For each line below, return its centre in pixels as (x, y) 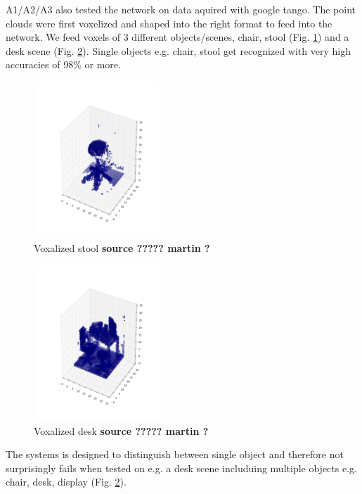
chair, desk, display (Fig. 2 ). (66, 482)
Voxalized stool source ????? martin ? (122, 247)
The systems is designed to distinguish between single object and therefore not (175, 454)
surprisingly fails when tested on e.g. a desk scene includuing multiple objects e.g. (181, 468)
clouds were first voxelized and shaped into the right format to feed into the (169, 23)
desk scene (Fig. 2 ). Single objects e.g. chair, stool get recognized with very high (178, 50)
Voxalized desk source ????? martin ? (121, 430)
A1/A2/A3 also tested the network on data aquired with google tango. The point (181, 9)
